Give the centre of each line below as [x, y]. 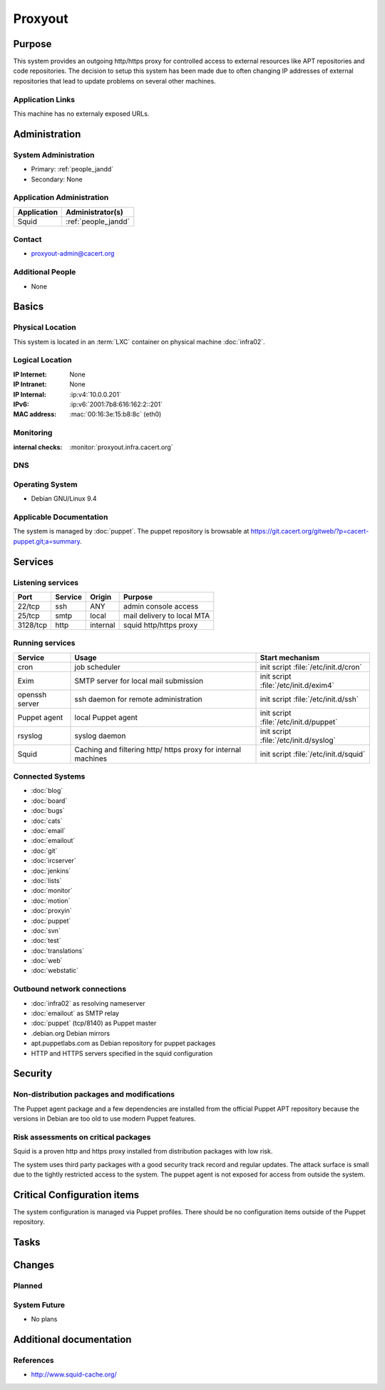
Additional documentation [72, 1339]
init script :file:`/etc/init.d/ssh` [309, 699]
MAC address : [35, 414]
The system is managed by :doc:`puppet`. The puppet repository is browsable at [131, 531]
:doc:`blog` [47, 791]
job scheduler [97, 666]
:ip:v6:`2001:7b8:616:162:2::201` [116, 404]
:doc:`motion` [51, 901]
